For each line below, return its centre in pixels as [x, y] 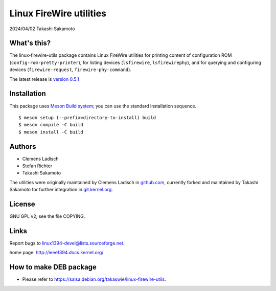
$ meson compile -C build [51, 125]
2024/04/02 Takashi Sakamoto [42, 29]
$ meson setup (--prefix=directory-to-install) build [87, 117]
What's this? [30, 43]
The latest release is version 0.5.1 [44, 79]
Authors [23, 147]
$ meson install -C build [51, 132]
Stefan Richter [37, 166]
